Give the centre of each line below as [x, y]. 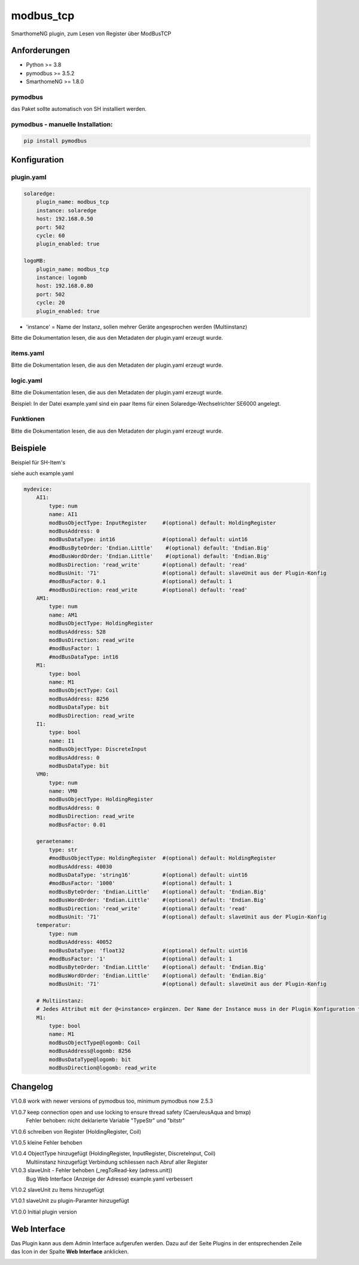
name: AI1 [63, 514]
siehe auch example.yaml [42, 473]
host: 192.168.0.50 [65, 219]
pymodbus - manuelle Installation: [62, 125]
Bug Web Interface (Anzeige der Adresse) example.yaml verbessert [109, 1179]
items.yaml [28, 353]
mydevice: [38, 489]
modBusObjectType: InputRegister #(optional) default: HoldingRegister [162, 523]
